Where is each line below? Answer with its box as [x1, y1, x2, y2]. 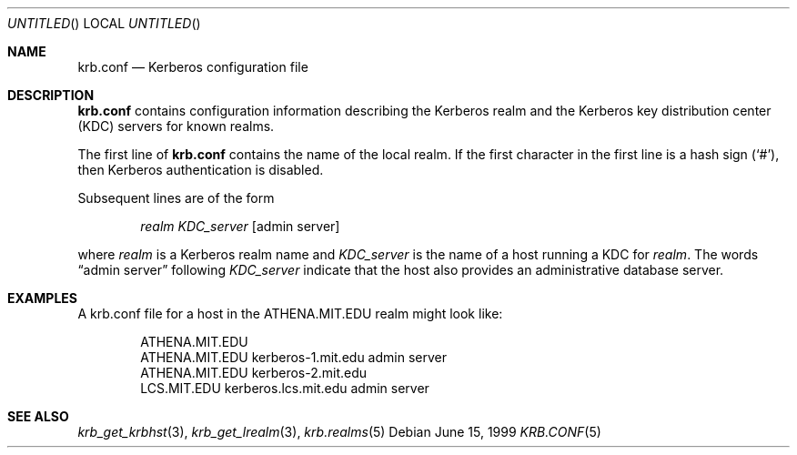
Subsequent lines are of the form [77, 190, 275, 206]
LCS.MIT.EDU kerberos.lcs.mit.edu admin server [140, 380, 429, 396]
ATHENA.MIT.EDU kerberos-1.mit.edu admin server [140, 349, 447, 365]
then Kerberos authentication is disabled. [77, 162, 324, 177]
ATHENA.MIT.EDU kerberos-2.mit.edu [140, 365, 368, 380]
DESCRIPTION [7, 87, 95, 103]
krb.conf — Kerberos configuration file [77, 59, 308, 75]
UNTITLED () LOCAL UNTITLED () [7, 15, 201, 31]
